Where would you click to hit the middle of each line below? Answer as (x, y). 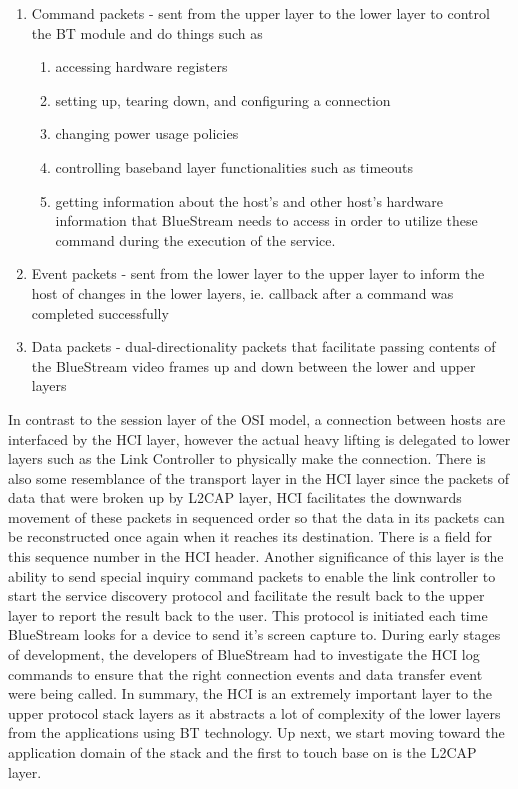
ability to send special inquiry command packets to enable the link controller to (252, 575)
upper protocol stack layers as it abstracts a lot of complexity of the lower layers (254, 712)
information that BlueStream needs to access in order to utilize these (266, 220)
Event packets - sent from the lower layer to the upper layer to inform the (258, 273)
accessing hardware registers (141, 66)
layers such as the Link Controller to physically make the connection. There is (247, 458)
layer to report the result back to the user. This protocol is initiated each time (248, 614)
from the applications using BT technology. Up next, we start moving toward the (256, 732)
